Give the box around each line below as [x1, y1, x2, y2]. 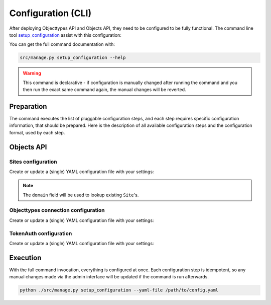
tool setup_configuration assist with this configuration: [9, 32, 121, 38]
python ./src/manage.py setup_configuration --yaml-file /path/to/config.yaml [20, 287, 218, 293]
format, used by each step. [9, 129, 65, 135]
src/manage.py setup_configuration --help [20, 55, 126, 60]
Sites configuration [9, 158, 57, 165]
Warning [23, 70, 41, 77]
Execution [9, 253, 42, 262]
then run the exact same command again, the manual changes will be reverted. [23, 87, 186, 93]
